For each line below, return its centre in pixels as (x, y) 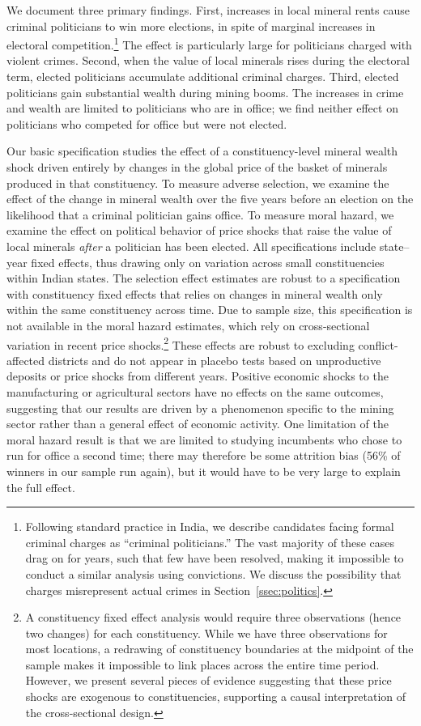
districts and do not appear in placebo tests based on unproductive (215, 360)
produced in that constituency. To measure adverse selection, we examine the (198, 183)
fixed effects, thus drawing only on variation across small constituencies (208, 262)
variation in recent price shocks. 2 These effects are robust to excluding (181, 343)
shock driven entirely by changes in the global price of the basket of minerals (197, 167)
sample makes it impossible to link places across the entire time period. (202, 664)
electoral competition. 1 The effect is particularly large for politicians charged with (209, 43)
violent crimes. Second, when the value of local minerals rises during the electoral (208, 60)
